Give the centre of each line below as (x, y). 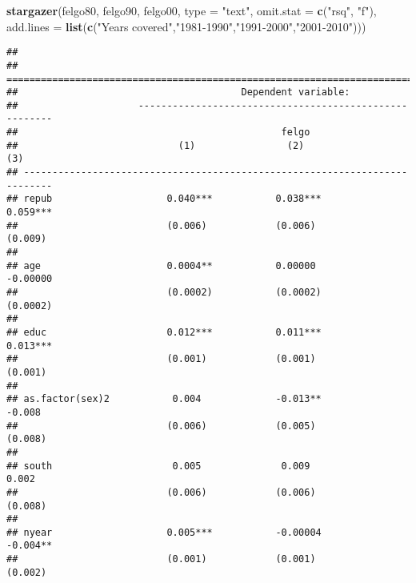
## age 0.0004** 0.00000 (161, 265)
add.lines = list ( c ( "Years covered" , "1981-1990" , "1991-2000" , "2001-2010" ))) (186, 26)
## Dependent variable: (178, 92)
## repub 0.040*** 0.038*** (164, 199)
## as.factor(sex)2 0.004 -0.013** (164, 399)
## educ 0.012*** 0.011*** (164, 332)
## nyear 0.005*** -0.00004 (164, 532)
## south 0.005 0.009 (158, 466)
